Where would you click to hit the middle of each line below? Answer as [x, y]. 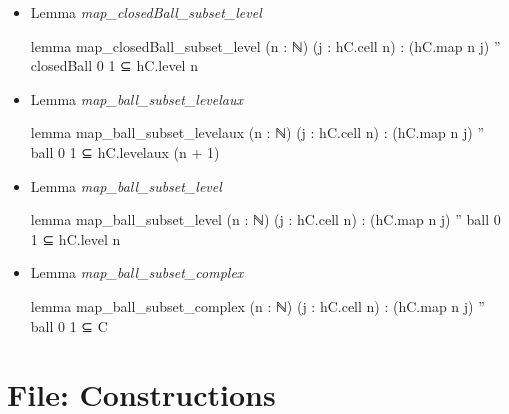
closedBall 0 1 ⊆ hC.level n [114, 65]
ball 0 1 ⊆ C [69, 325]
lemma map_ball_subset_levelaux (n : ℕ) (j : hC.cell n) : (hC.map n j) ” [257, 132]
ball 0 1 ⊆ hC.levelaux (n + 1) [125, 151]
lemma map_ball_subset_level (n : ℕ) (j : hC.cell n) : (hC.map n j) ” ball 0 [265, 219]
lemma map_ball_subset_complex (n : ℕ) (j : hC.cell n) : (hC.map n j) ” [257, 305]
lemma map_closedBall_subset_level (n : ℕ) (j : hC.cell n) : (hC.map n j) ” [265, 45]
